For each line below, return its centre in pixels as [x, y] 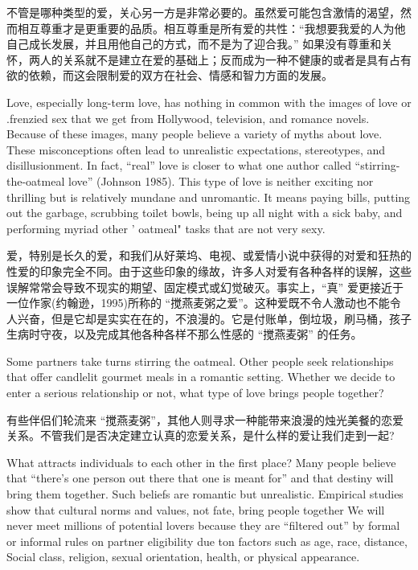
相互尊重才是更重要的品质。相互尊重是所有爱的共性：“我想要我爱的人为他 [211, 28]
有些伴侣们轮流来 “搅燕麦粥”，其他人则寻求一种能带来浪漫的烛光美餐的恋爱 [205, 419]
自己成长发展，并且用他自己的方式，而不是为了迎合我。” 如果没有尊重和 [194, 44]
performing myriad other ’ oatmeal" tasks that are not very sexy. [166, 228]
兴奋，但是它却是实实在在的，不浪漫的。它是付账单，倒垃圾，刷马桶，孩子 [214, 318]
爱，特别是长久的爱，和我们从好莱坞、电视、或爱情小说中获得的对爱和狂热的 [209, 255]
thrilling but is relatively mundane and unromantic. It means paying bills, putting [209, 197]
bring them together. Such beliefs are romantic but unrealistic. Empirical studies [205, 494]
